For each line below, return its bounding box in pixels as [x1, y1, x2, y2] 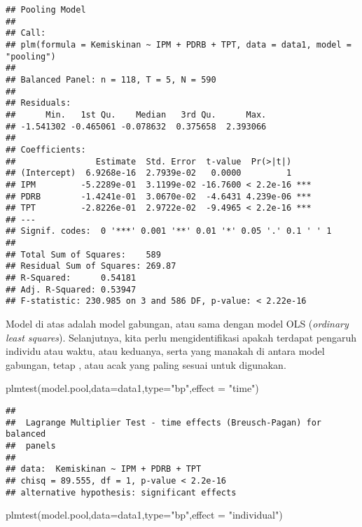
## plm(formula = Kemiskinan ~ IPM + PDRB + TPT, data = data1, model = [6, 39, 351, 50]
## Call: [6, 28, 46, 38]
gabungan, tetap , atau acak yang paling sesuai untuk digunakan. [6, 357, 286, 372]
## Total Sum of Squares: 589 [6, 249, 161, 260]
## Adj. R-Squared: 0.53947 [6, 284, 137, 295]
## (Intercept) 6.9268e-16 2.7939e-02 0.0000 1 [6, 168, 292, 178]
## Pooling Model [6, 5, 86, 15]
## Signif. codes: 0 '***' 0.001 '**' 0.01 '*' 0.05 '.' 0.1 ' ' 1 [6, 226, 332, 237]
